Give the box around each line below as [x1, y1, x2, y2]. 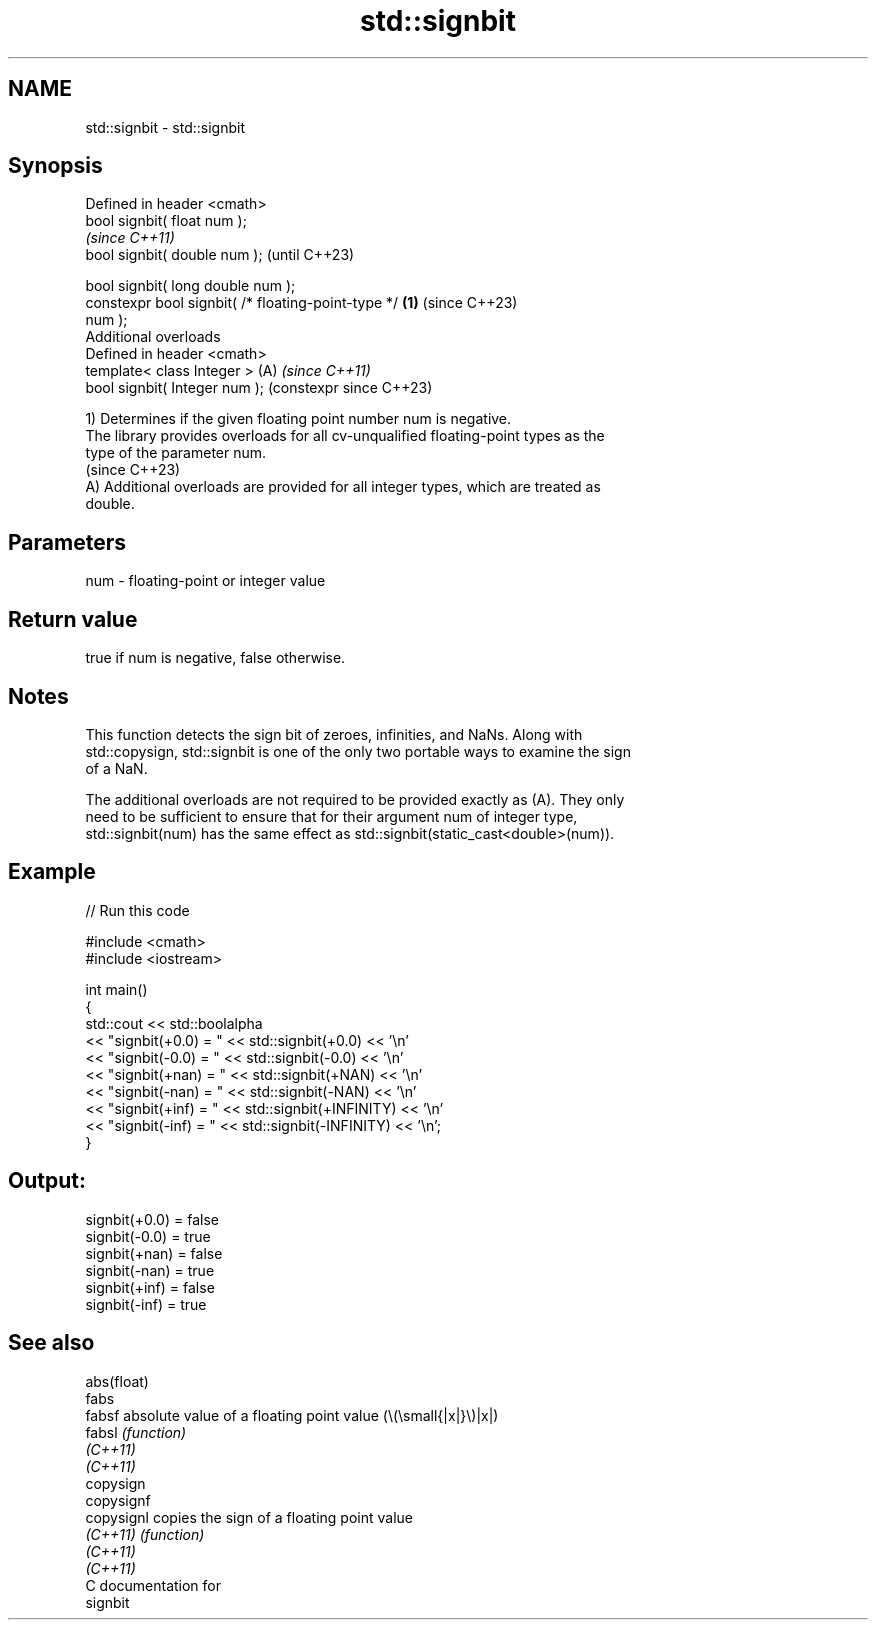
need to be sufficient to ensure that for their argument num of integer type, [85, 807, 578, 825]
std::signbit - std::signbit [85, 118, 246, 136]
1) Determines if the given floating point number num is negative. [85, 410, 512, 428]
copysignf [85, 1491, 151, 1509]
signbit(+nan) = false [85, 1244, 223, 1262]
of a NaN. [85, 759, 148, 777]
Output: [8, 1168, 86, 1194]
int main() [85, 980, 148, 998]
